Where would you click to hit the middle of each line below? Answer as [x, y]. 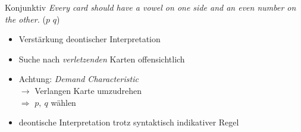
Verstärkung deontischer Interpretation [90, 39]
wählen [63, 102]
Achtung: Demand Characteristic [79, 79]
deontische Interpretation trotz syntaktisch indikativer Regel [129, 122]
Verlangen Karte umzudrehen [88, 90]
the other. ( [25, 19]
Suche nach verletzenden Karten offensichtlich [102, 59]
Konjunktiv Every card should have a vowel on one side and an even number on [150, 7]
